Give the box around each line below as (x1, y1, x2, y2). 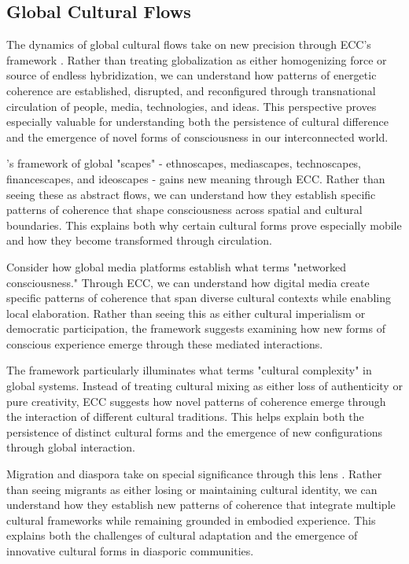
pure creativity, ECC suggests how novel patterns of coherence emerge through (6, 393, 386, 409)
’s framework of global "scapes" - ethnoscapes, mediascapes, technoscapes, (6, 155, 362, 171)
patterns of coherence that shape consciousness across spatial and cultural (6, 201, 363, 218)
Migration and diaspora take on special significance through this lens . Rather (6, 466, 382, 482)
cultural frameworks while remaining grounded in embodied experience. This (6, 511, 376, 528)
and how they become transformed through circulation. (6, 232, 272, 249)
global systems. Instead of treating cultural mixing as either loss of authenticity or (6, 378, 403, 394)
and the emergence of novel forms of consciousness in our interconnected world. (6, 128, 389, 145)
